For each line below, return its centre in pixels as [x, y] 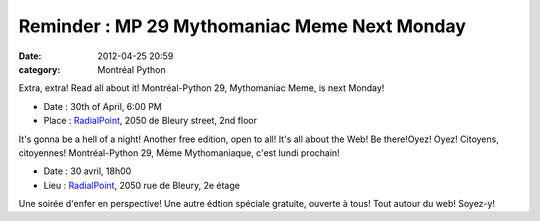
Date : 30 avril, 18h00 [87, 171]
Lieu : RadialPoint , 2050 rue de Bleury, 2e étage [141, 185]
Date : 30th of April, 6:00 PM [102, 106]
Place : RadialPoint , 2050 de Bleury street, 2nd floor [150, 121]
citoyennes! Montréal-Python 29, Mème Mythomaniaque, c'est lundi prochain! [179, 152]
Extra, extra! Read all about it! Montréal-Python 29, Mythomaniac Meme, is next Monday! [201, 88]
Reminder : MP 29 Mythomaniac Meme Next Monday [242, 26]
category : [39, 69]
